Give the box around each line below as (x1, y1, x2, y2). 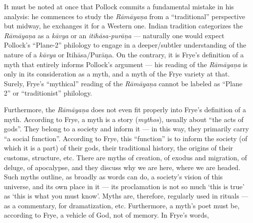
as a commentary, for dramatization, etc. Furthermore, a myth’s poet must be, (4, 200, 240, 210)
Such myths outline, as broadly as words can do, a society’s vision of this (4, 172, 223, 182)
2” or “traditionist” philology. (4, 88, 92, 98)
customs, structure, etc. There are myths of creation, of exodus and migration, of (4, 152, 247, 162)
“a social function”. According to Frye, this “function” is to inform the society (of (4, 133, 248, 143)
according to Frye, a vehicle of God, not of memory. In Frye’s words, (4, 210, 209, 220)
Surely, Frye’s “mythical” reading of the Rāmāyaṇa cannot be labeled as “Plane (4, 78, 243, 88)
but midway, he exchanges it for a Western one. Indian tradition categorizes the (4, 21, 243, 31)
